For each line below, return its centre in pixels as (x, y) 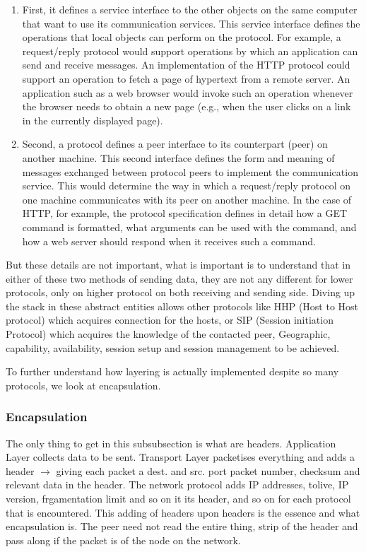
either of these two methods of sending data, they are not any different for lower (179, 278)
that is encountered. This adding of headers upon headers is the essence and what (183, 512)
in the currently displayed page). (93, 120)
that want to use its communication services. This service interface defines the (191, 23)
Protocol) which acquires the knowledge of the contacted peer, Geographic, (168, 334)
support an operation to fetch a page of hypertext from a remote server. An (186, 78)
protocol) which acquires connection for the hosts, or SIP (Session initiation (170, 320)
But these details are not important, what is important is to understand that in (178, 265)
